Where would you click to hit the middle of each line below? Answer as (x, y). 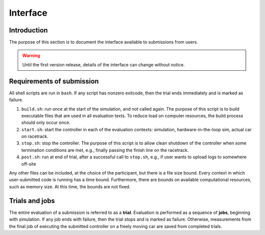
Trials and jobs (32, 201)
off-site (29, 164)
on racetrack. (35, 136)
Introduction (28, 30)
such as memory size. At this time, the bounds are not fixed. (70, 186)
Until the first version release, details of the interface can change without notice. (104, 64)
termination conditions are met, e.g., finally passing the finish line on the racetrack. (105, 150)
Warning (31, 56)
